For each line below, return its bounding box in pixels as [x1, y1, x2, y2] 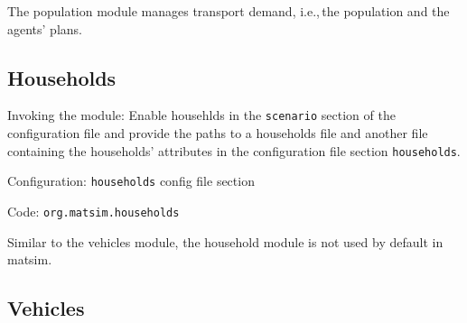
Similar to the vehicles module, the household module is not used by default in [7, 232, 444, 251]
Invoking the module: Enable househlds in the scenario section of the [7, 106, 396, 125]
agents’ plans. [7, 19, 82, 38]
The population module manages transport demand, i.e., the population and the [7, 2, 450, 20]
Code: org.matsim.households [7, 201, 180, 220]
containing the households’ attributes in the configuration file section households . [7, 141, 461, 160]
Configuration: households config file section [7, 171, 255, 190]
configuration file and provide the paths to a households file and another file [7, 124, 428, 143]
